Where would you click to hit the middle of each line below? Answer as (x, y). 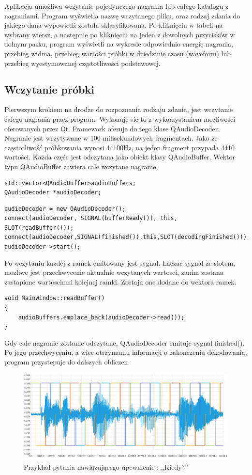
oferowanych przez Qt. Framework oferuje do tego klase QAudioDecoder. (112, 128)
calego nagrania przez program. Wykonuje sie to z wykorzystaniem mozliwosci (120, 119)
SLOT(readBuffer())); (39, 228)
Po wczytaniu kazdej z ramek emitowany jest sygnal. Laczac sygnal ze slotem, (120, 262)
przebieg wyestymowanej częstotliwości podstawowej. (82, 63)
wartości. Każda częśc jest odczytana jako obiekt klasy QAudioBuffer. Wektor (120, 157)
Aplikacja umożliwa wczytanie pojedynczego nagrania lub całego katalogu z (117, 6)
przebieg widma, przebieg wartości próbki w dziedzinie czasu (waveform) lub (118, 53)
